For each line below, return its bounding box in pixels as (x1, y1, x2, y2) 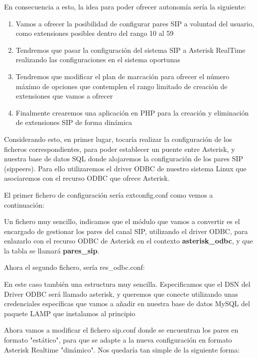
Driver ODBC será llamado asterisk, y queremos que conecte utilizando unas (4, 288, 238, 299)
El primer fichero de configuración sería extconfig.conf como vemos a (4, 189, 213, 200)
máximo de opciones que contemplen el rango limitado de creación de (15, 81, 228, 91)
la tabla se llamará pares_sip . (4, 245, 100, 255)
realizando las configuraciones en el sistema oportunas (15, 54, 180, 65)
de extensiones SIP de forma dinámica (15, 117, 132, 127)
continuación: (4, 199, 44, 210)
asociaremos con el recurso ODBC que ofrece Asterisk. (4, 173, 170, 183)
